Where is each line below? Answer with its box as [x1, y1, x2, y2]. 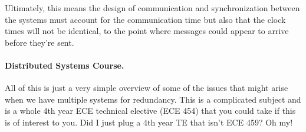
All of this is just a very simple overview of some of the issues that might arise [5, 82, 288, 94]
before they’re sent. [5, 36, 74, 48]
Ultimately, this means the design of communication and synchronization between [5, 2, 300, 13]
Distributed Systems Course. [5, 59, 124, 71]
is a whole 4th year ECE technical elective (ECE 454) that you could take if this [5, 104, 296, 117]
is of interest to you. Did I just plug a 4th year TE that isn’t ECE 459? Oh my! [5, 116, 293, 128]
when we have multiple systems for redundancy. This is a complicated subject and [5, 93, 301, 105]
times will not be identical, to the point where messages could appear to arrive [5, 25, 289, 37]
